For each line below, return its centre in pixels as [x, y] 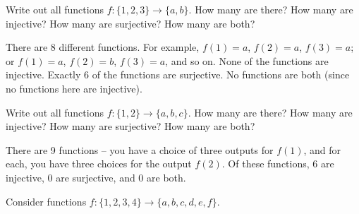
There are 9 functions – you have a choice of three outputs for [140, 149]
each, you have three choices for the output [99, 164]
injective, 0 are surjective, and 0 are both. [96, 177]
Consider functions [46, 201]
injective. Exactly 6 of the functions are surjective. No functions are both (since [178, 75]
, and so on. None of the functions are [247, 60]
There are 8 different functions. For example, [103, 47]
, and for [322, 149]
